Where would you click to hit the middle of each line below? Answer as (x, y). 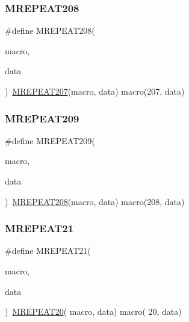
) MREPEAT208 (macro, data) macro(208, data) (95, 201)
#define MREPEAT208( (50, 30)
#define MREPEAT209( (50, 140)
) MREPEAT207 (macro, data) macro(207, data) (95, 91)
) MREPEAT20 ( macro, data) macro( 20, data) (93, 311)
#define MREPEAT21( (48, 251)
